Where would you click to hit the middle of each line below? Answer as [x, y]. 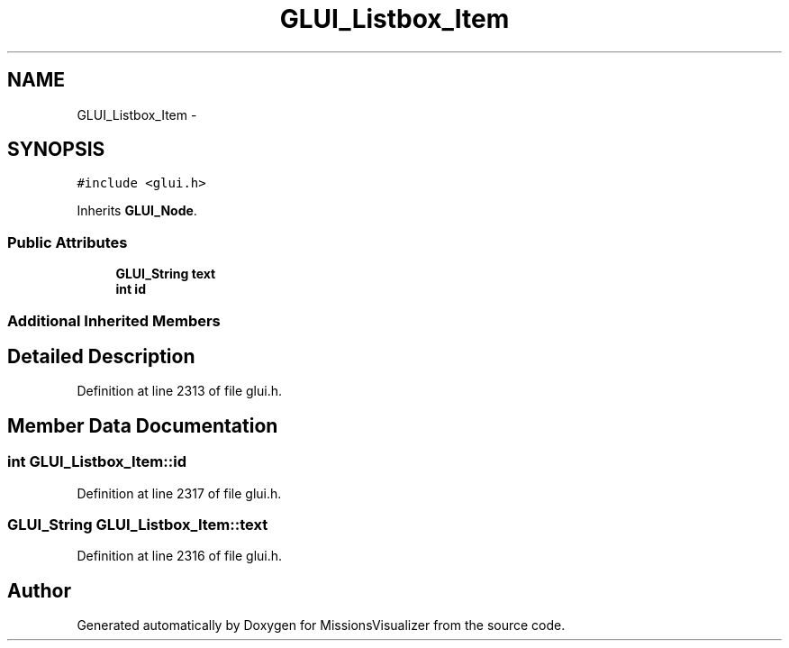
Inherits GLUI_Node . [137, 211]
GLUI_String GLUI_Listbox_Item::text [138, 525]
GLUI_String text [166, 274]
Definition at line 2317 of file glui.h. [179, 493]
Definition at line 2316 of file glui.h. [180, 556]
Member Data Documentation [143, 425]
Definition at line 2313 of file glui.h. [180, 391]
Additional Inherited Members [114, 320]
